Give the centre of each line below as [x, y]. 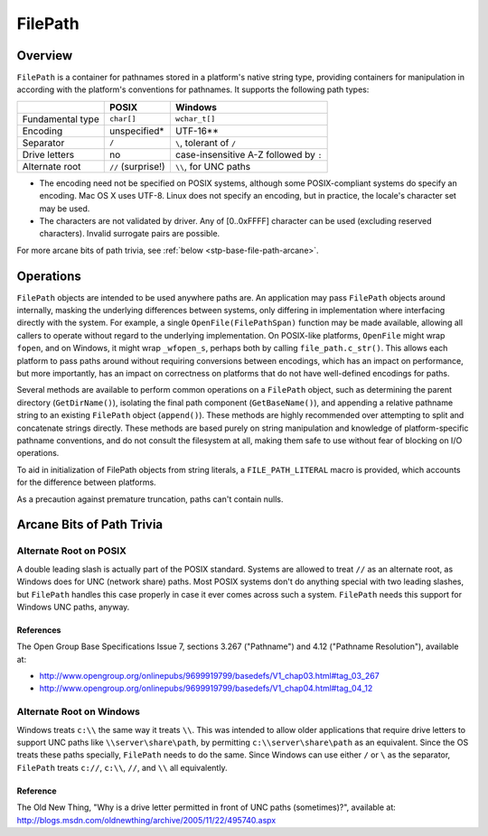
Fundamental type [61, 119]
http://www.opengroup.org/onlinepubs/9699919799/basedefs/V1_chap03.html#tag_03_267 [209, 676]
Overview [45, 56]
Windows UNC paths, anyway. [73, 607]
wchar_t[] [195, 119]
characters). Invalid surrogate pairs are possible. [130, 234]
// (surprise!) [137, 166]
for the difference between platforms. [87, 482]
